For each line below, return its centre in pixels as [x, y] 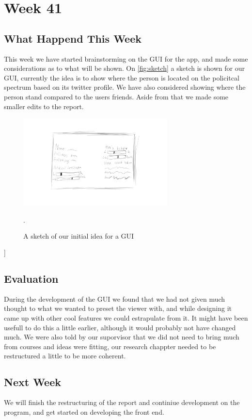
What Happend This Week [73, 38]
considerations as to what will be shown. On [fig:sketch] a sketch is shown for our [124, 68]
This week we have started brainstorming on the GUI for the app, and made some [126, 58]
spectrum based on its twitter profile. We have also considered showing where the [125, 87]
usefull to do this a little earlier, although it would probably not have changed [120, 327]
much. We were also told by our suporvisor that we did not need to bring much [122, 337]
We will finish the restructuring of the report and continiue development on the [122, 402]
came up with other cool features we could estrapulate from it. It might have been [126, 317]
